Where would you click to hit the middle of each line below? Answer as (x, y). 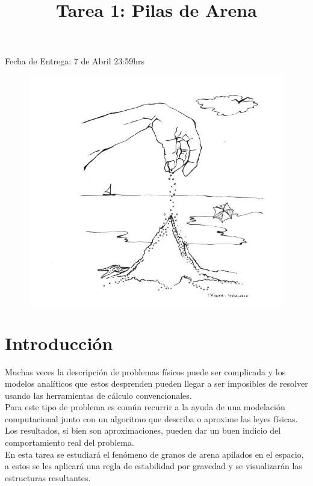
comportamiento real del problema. (70, 442)
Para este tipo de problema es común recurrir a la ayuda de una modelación (145, 407)
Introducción (59, 343)
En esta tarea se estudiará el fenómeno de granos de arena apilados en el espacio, (154, 454)
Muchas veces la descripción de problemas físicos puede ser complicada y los (145, 371)
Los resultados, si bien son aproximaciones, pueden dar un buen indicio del (143, 430)
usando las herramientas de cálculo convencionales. (98, 395)
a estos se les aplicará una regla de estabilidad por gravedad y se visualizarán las (153, 466)
